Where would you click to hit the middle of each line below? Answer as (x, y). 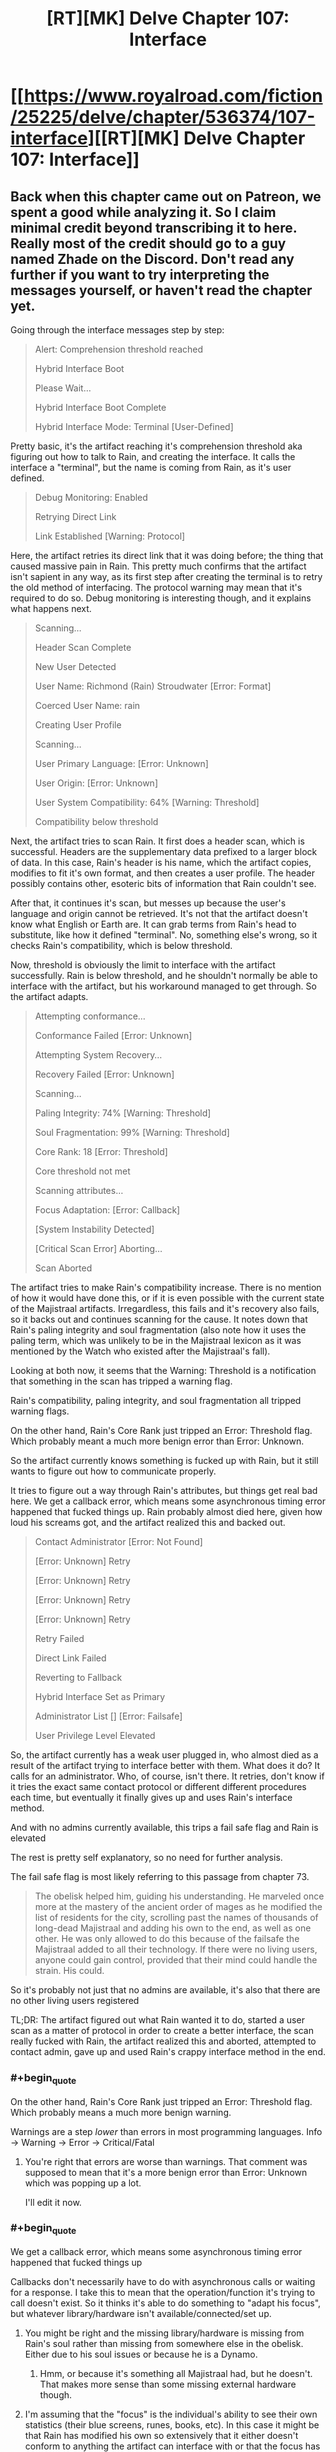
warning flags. (40, 1411)
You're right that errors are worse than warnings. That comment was (166, 2161)
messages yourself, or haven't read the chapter (161, 290)
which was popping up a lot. (83, 2183)
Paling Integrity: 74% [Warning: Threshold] (123, 1113)
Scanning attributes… (79, 1190)
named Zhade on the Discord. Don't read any (152, 258)
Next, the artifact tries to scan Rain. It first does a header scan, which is (157, 841)
